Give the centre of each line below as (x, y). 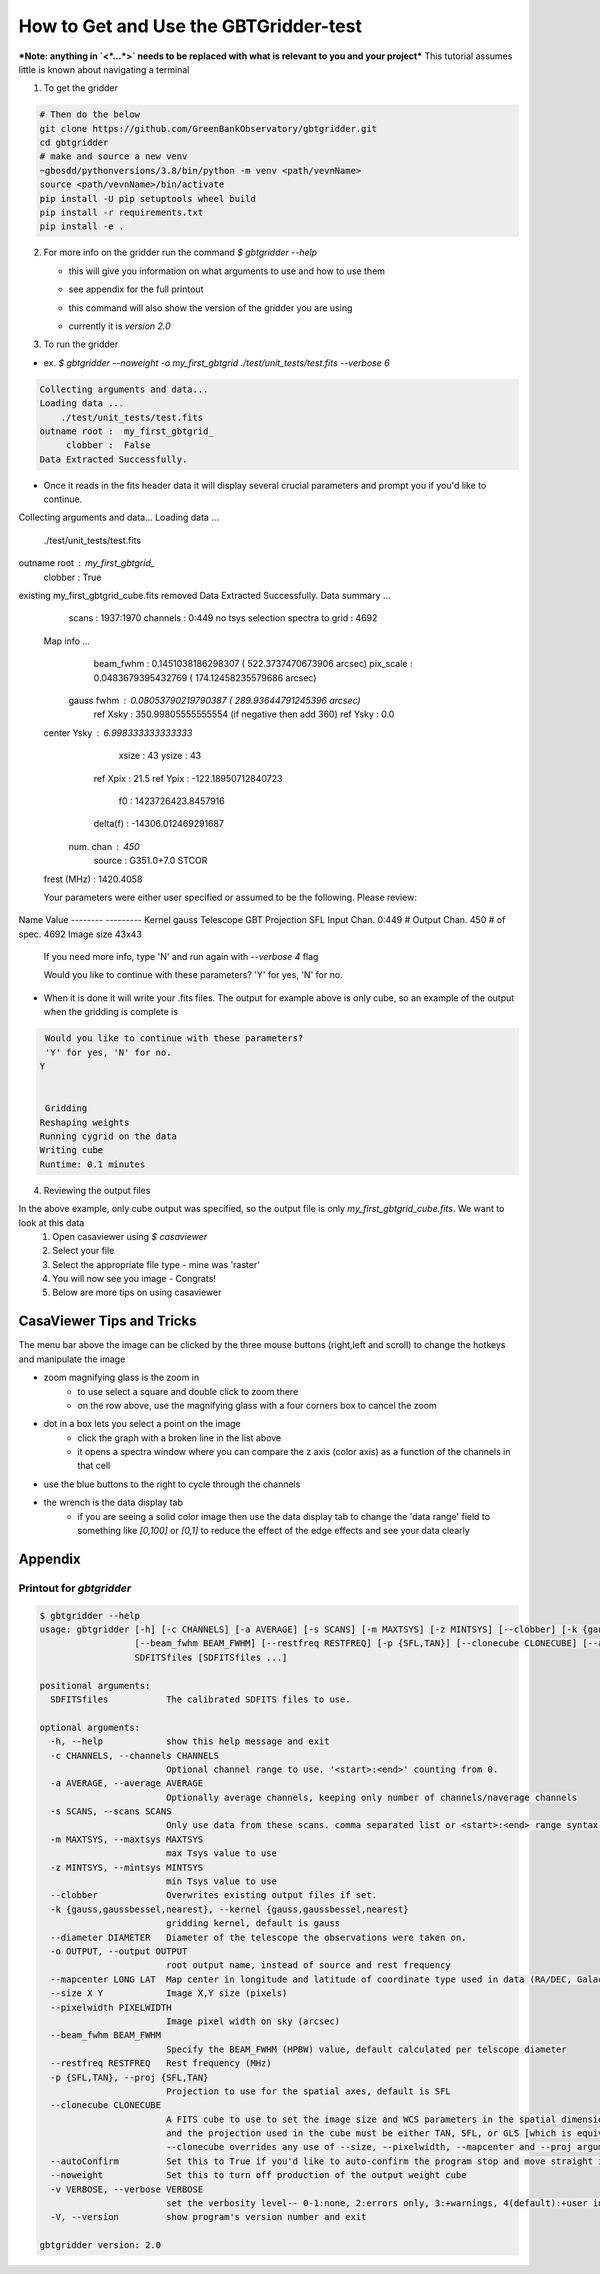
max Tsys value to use (221, 1853)
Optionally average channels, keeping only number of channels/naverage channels (371, 1797)
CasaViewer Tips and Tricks (107, 1321)
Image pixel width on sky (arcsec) (253, 2021)
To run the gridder (81, 344)
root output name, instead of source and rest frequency (308, 1965)
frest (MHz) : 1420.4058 (93, 879)
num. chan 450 (104, 846)
